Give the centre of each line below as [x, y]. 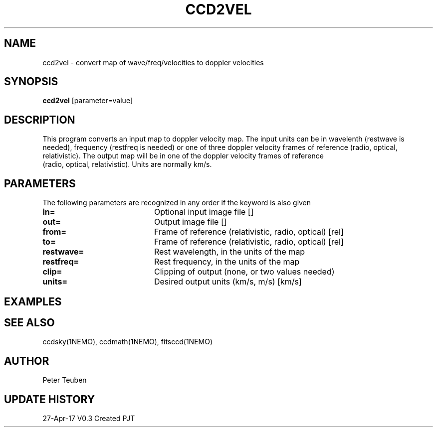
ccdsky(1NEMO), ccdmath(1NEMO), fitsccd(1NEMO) [128, 342]
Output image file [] [190, 222]
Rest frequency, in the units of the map [227, 262]
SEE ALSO [29, 322]
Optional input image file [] [204, 212]
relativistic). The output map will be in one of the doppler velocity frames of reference [183, 156]
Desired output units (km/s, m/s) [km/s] [228, 282]
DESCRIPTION [40, 120]
